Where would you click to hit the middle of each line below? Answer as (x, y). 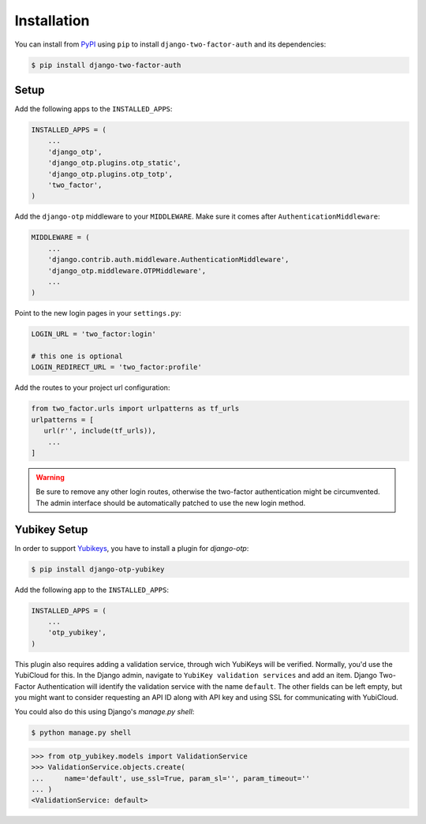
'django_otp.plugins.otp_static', (114, 163)
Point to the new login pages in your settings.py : (98, 313)
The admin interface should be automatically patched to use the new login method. (171, 503)
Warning (50, 477)
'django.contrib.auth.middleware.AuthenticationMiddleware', (168, 260)
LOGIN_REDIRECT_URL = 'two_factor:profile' (117, 367)
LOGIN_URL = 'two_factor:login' (94, 334)
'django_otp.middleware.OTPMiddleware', (127, 271)
